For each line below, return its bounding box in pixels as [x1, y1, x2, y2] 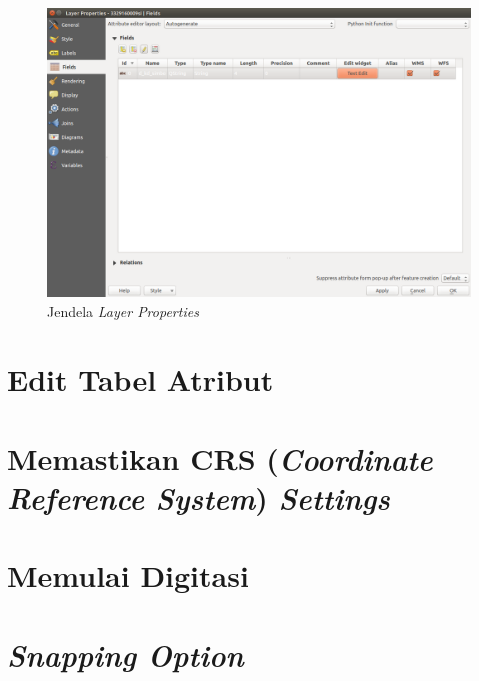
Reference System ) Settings [7, 476, 390, 518]
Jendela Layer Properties [47, 300, 199, 321]
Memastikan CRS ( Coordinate [7, 437, 433, 479]
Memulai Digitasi [7, 555, 249, 596]
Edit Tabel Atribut [7, 359, 274, 400]
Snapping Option [7, 633, 244, 675]
